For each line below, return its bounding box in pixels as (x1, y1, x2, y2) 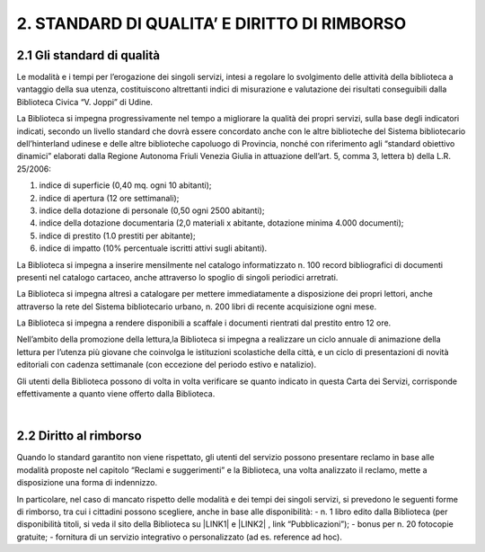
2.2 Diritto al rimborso (16, 428, 143, 444)
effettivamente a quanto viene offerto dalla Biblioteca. (16, 388, 216, 399)
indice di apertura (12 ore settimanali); (39, 192, 180, 203)
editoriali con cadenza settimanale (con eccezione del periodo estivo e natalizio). (16, 360, 317, 370)
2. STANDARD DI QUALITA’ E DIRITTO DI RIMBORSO (16, 13, 407, 33)
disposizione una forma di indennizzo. (16, 477, 157, 488)
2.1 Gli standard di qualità (16, 48, 161, 63)
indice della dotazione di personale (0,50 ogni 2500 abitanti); (39, 205, 265, 216)
